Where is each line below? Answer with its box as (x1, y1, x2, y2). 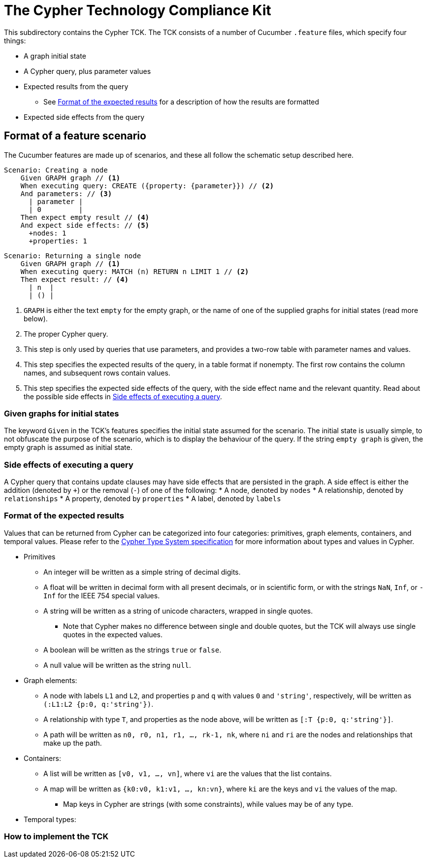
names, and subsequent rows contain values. (24, 368, 170, 377)
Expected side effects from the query (24, 112, 144, 121)
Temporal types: (24, 815, 76, 824)
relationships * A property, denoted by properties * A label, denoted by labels (4, 494, 281, 503)
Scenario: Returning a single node (4, 251, 141, 260)
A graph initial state (24, 51, 86, 60)
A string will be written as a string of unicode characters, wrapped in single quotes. (43, 606, 313, 615)
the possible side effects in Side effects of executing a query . (24, 392, 222, 401)
